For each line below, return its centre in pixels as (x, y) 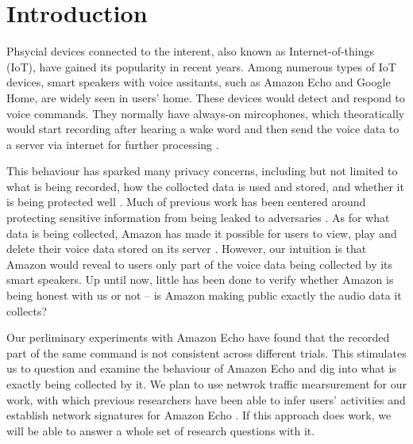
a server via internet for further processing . (113, 144)
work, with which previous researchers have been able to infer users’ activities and (206, 399)
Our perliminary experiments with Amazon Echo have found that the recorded (198, 337)
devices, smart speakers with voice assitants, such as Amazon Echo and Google (199, 82)
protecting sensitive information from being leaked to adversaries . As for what (198, 218)
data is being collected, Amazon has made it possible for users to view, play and (202, 233)
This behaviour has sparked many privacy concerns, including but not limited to (202, 171)
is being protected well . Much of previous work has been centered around (186, 202)
